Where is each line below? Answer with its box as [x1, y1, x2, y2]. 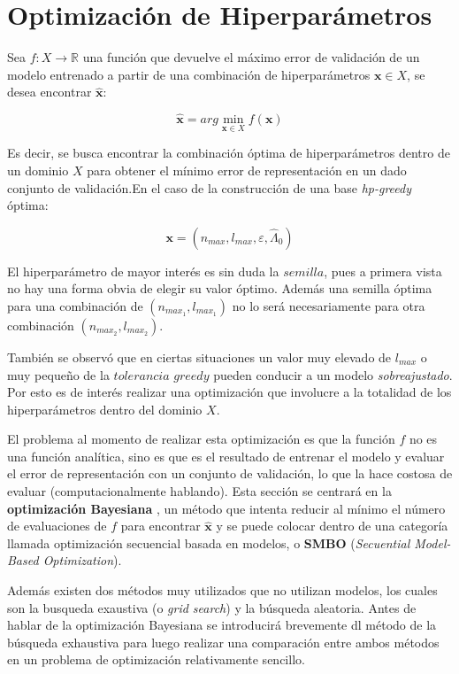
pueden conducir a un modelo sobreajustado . [213, 365, 453, 383]
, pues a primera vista [324, 261, 442, 280]
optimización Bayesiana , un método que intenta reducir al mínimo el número [7, 499, 446, 517]
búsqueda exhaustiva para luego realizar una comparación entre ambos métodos [7, 632, 440, 651]
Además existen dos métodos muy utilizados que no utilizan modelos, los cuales [7, 581, 438, 600]
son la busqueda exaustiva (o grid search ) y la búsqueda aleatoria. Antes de [7, 598, 417, 616]
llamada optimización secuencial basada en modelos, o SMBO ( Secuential [7, 533, 410, 552]
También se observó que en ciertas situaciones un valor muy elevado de [7, 347, 392, 366]
